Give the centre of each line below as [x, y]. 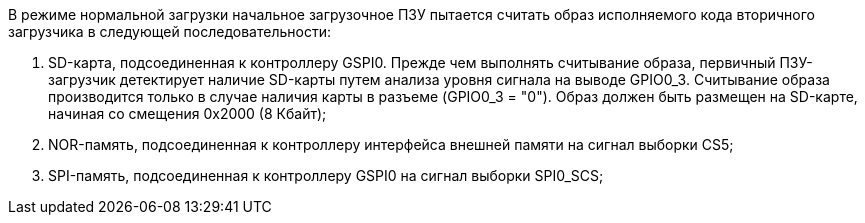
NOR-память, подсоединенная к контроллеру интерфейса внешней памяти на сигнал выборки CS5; [391, 144]
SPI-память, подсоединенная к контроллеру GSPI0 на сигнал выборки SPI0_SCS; [326, 175]
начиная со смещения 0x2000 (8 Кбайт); [187, 113]
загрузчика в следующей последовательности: [169, 31]
